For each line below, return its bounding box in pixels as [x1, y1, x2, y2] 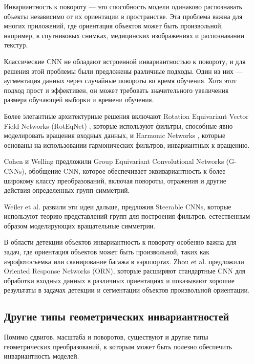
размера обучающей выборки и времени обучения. [4, 94, 154, 105]
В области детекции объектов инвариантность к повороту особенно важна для [4, 237, 236, 247]
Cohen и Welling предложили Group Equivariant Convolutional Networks [4, 156, 224, 166]
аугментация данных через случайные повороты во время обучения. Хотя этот [4, 75, 236, 86]
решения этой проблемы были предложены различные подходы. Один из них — [4, 66, 243, 76]
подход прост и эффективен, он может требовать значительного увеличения [4, 85, 229, 95]
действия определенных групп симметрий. [4, 185, 130, 195]
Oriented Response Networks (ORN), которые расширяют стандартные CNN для [4, 266, 245, 276]
